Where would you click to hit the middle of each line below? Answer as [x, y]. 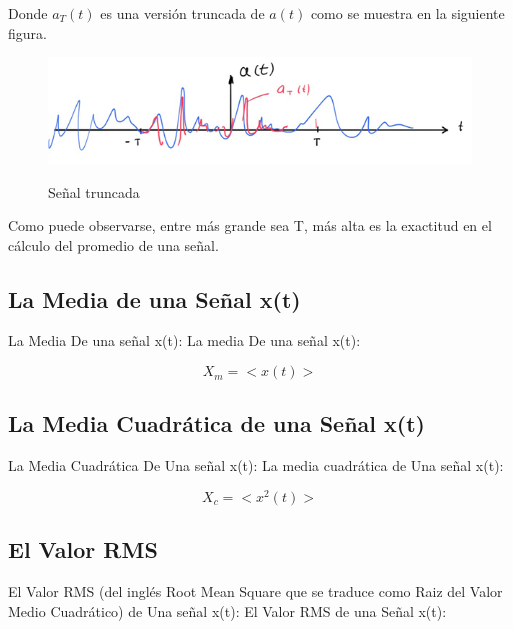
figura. [27, 32]
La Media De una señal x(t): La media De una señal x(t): [184, 340]
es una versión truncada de [182, 13]
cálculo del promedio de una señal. [113, 244]
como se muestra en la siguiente [407, 13]
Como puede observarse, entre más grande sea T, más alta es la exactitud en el [250, 225]
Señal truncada [94, 191]
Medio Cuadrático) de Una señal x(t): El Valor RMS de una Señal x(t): [227, 610]
